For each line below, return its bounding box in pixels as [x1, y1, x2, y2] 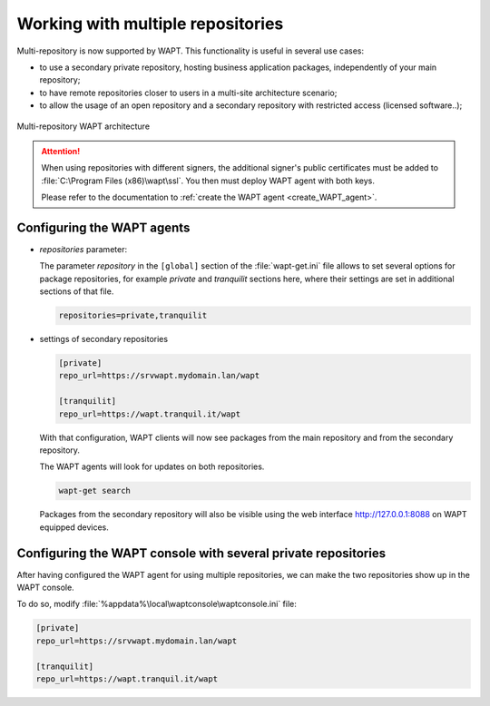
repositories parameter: [39, 243, 127, 254]
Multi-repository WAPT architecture [16, 121, 150, 132]
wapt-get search [58, 485, 132, 496]
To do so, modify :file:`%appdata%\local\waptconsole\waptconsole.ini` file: [16, 599, 297, 610]
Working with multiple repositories [16, 14, 284, 34]
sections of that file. [39, 286, 114, 297]
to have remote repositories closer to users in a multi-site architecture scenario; [39, 87, 338, 98]
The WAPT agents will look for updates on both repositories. [39, 461, 265, 472]
